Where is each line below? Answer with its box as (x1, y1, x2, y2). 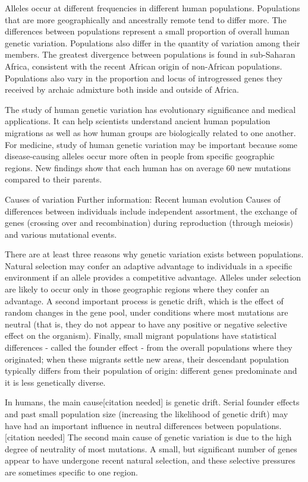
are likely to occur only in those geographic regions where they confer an (5, 283, 269, 295)
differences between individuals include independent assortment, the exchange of (5, 204, 297, 217)
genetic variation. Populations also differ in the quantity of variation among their (5, 36, 300, 49)
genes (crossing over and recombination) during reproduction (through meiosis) (5, 216, 293, 229)
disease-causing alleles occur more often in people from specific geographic (5, 150, 275, 162)
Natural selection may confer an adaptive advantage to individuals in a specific (5, 259, 293, 272)
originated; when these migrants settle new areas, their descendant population (5, 352, 289, 365)
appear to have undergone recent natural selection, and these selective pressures (5, 454, 296, 467)
